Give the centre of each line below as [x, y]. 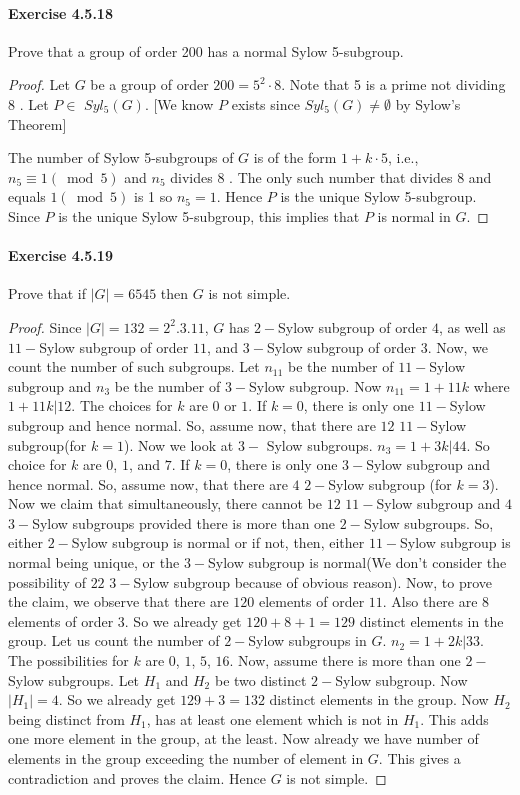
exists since [265, 103]
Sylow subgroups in [307, 640]
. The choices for [122, 405]
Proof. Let [39, 84]
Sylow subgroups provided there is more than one [184, 522]
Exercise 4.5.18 [60, 12]
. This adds [454, 718]
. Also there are [430, 601]
